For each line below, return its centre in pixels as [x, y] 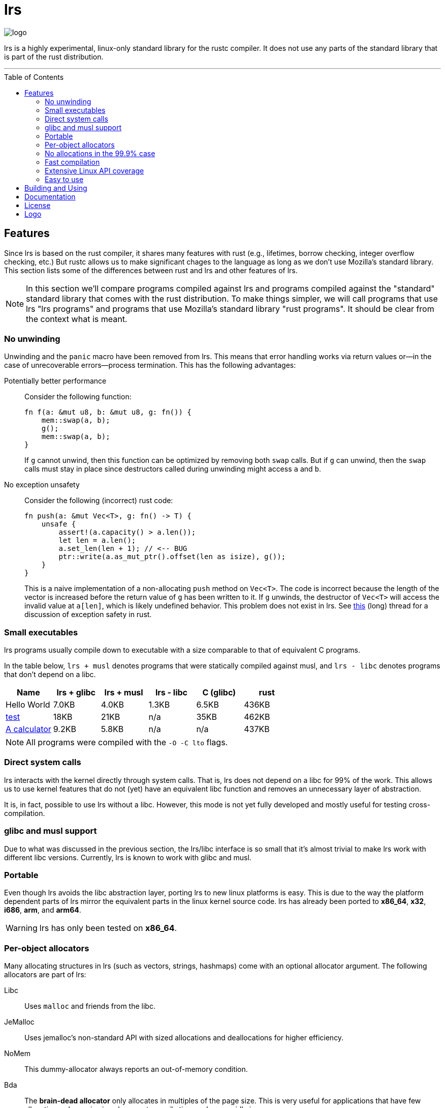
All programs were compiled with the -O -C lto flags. [127, 742]
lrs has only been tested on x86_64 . [108, 928]
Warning [22, 928]
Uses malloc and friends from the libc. [90, 1006]
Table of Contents [34, 77]
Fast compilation [72, 162]
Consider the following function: [78, 397]
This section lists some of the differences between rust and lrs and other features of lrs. [151, 270]
